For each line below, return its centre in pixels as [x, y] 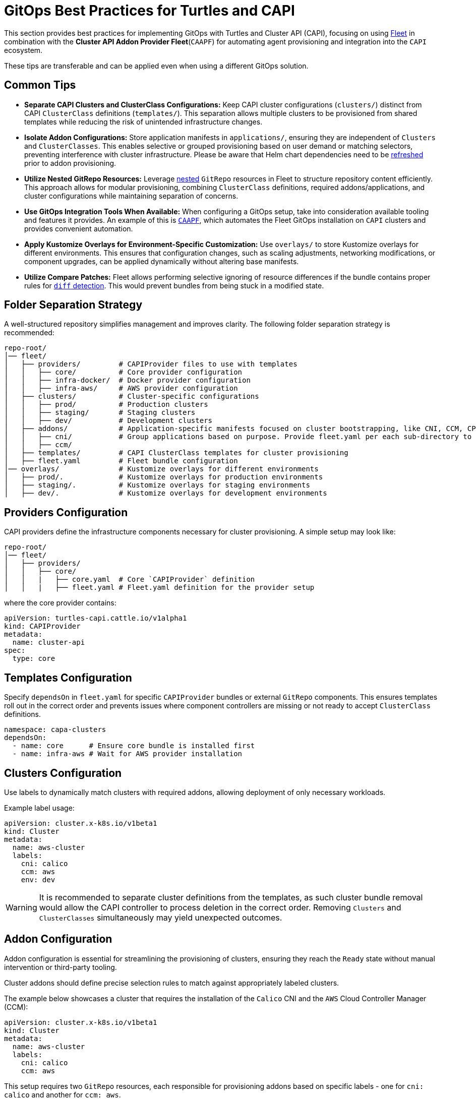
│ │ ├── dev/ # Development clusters [108, 421]
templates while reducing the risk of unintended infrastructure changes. [143, 121]
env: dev [38, 879]
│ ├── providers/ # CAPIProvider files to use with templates [151, 364]
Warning [21, 907]
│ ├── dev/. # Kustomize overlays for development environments [166, 493]
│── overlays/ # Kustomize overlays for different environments [161, 469]
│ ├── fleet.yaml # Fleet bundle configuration [121, 461]
